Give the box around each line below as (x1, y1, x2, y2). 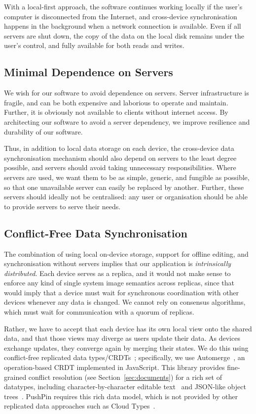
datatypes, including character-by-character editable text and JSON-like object (4, 381, 246, 392)
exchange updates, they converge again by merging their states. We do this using (4, 342, 249, 353)
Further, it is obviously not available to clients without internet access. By (4, 107, 228, 117)
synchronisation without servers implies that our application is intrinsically (4, 258, 231, 269)
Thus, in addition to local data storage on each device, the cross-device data (4, 143, 234, 153)
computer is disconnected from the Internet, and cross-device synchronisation (4, 11, 237, 21)
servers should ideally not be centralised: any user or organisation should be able (4, 191, 248, 202)
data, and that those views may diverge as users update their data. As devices (4, 333, 240, 343)
